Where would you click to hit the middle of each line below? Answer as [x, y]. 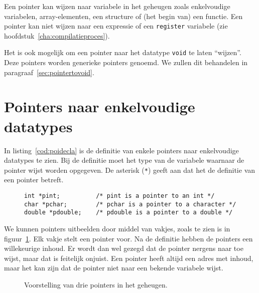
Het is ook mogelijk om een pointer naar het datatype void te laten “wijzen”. [123, 52]
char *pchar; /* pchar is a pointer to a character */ [130, 204]
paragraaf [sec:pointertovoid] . [49, 72]
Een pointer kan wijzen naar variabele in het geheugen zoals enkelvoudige [117, 6]
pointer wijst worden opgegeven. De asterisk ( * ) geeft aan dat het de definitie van [130, 170]
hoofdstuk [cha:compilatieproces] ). [57, 35]
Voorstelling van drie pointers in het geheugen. [96, 284]
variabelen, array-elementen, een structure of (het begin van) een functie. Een [123, 16]
